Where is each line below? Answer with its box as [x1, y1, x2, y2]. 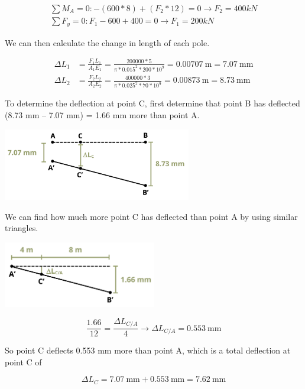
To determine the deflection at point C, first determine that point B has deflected [5, 97, 300, 109]
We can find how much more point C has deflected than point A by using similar [5, 210, 298, 222]
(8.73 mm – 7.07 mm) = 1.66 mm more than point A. [5, 108, 200, 121]
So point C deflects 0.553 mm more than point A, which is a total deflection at [5, 344, 291, 356]
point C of [5, 355, 42, 368]
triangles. [5, 222, 38, 234]
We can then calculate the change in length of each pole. [5, 36, 210, 48]
